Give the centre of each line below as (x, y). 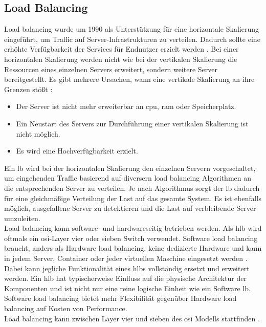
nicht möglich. (38, 133)
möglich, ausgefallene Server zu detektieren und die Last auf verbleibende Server (130, 208)
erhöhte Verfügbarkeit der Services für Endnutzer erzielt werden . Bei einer (121, 49)
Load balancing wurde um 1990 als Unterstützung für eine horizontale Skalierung (131, 29)
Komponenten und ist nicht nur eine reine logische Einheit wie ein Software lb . (127, 288)
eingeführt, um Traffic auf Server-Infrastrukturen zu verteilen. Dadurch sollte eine (132, 39)
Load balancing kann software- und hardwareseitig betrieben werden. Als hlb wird (133, 228)
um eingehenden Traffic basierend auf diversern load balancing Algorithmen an (128, 178)
